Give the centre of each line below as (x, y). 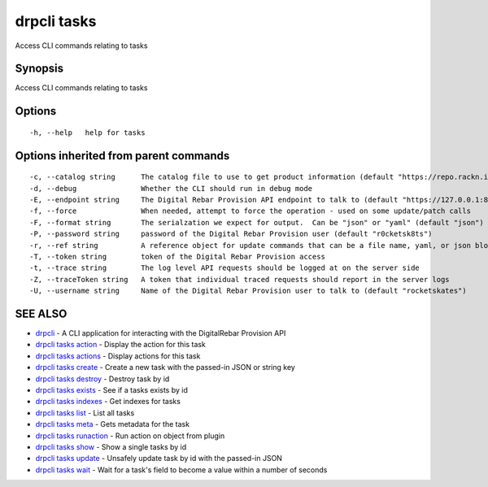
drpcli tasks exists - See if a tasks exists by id (112, 390)
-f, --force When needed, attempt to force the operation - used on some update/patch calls (251, 211)
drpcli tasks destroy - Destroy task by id (102, 379)
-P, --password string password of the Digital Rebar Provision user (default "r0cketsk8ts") (231, 234)
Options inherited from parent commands (122, 156)
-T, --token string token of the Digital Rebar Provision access (177, 257)
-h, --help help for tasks (87, 133)
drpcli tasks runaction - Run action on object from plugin (130, 436)
